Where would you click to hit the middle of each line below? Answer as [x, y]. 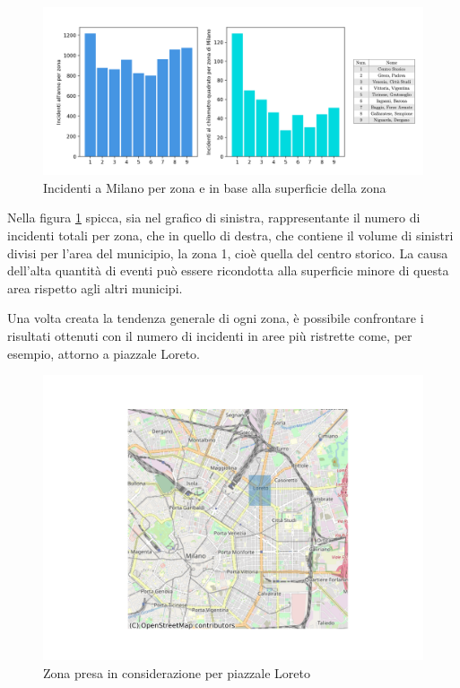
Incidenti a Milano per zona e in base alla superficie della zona [215, 187]
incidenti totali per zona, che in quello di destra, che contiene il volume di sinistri [230, 235]
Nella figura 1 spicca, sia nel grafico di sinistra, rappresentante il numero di [214, 218]
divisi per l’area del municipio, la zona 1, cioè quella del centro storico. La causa [228, 253]
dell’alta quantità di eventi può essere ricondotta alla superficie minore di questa [228, 270]
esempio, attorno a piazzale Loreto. [104, 353]
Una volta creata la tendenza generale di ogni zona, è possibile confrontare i [216, 318]
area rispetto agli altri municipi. [95, 287]
